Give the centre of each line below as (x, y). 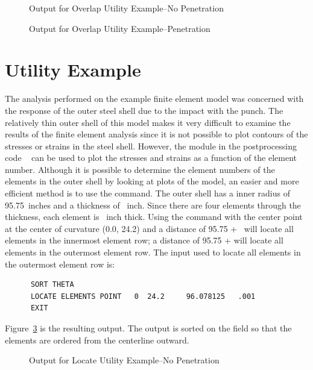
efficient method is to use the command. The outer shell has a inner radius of (147, 193)
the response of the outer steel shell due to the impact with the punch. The (144, 110)
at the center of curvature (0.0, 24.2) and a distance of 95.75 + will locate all (149, 228)
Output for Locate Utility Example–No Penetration (124, 360)
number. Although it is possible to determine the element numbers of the (140, 169)
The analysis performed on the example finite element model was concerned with (154, 99)
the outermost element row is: (60, 264)
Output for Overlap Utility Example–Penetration (120, 28)
